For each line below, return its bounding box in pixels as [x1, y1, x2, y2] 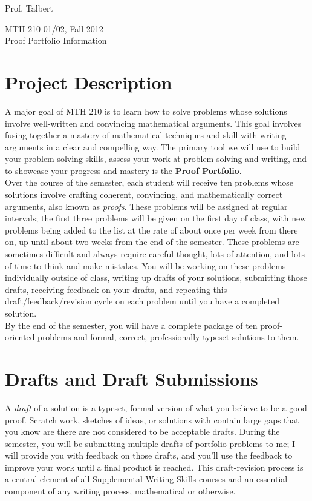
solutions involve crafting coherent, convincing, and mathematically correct [5, 188, 283, 201]
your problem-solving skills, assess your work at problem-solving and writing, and [5, 152, 307, 165]
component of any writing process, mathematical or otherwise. [5, 485, 236, 497]
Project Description [5, 69, 172, 94]
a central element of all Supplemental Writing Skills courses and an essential [5, 472, 288, 485]
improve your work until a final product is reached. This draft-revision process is [5, 460, 304, 473]
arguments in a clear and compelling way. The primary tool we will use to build [5, 140, 301, 153]
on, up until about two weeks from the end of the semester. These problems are [5, 235, 299, 248]
